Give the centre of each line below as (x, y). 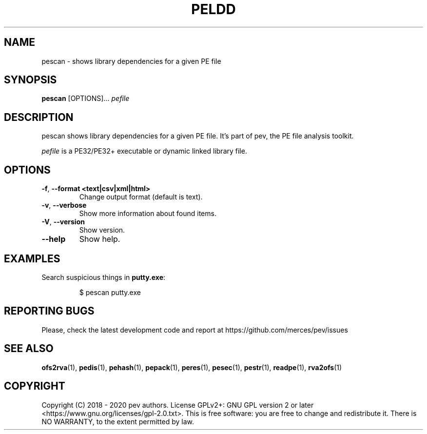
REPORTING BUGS (49, 311)
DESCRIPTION (39, 117)
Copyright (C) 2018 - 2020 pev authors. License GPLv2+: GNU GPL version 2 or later (178, 405)
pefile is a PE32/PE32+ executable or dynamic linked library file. (144, 151)
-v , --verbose (64, 205)
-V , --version (63, 222)
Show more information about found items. (148, 214)
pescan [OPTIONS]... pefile (86, 99)
